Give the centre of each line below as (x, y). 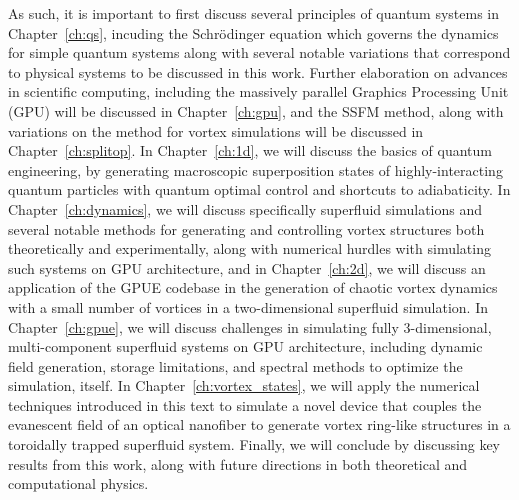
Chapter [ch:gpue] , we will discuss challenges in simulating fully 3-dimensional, (250, 326)
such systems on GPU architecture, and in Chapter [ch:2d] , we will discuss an (247, 267)
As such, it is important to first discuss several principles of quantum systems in (254, 13)
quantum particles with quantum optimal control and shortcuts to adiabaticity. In (259, 189)
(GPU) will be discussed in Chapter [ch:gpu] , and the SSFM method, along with (256, 110)
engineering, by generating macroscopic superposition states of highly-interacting (255, 169)
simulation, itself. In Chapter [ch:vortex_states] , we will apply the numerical (244, 385)
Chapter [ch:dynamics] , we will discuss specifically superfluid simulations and (245, 208)
